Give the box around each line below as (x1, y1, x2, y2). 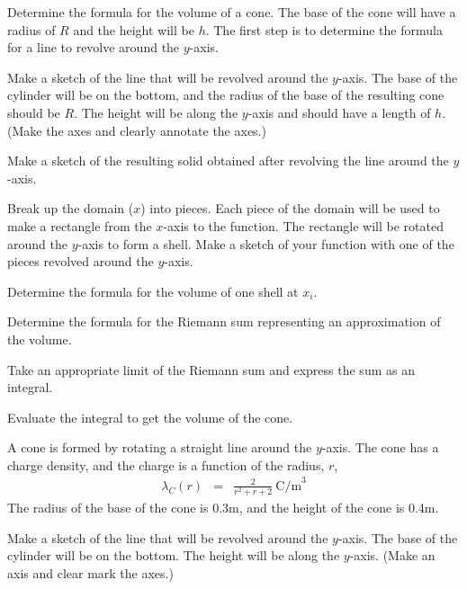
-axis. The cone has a (321, 438, 439, 457)
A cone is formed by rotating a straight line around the (7, 438, 312, 457)
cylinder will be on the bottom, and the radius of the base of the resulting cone (7, 85, 445, 104)
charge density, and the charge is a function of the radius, (7, 455, 325, 474)
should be (7, 103, 60, 121)
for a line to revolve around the (7, 38, 180, 57)
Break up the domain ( (7, 199, 134, 218)
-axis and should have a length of (247, 103, 431, 121)
